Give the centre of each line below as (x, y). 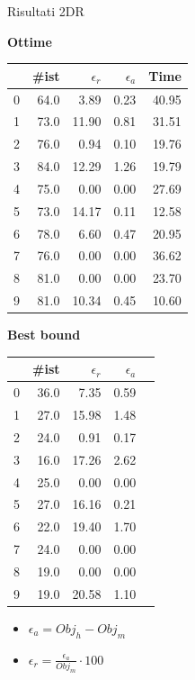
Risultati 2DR (46, 11)
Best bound (44, 335)
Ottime (30, 41)
